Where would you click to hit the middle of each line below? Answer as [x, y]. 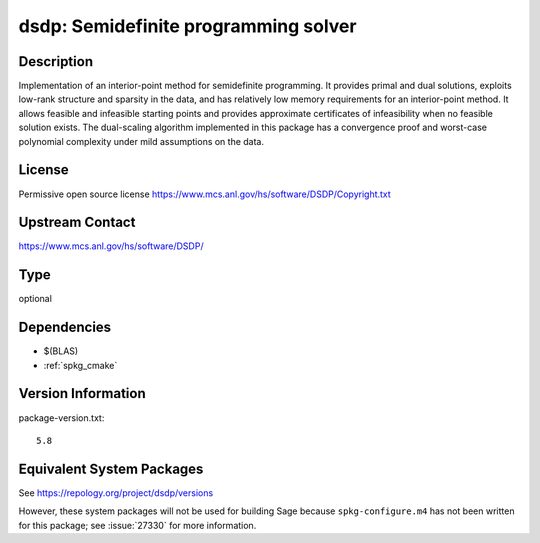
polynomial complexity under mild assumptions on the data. [141, 141]
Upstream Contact [77, 222]
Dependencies [65, 327]
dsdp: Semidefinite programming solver [187, 26]
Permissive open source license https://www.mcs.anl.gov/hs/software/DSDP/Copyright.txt [205, 194]
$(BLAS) [61, 351]
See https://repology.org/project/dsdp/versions [116, 492]
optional [35, 299]
